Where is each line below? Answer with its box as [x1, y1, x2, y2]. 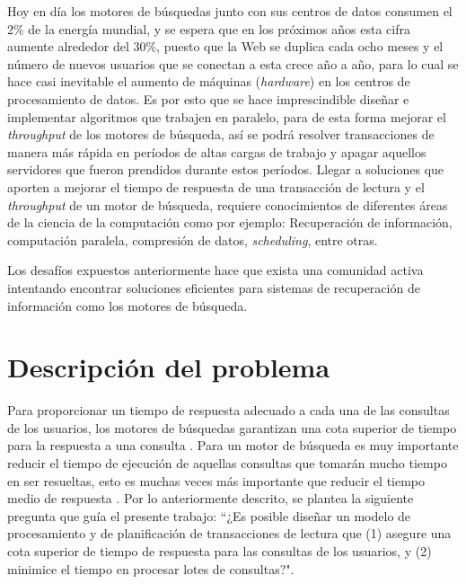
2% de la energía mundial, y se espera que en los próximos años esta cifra [7, 19, 410, 38]
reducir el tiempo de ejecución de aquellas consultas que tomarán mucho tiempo [7, 454, 447, 472]
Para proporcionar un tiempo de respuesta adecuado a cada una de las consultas [7, 401, 450, 420]
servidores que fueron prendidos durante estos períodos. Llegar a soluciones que [7, 160, 444, 179]
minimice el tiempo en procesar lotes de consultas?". [7, 559, 295, 578]
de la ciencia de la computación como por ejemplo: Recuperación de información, [7, 213, 453, 232]
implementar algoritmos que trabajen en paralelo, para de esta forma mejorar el [7, 107, 446, 126]
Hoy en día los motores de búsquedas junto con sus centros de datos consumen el [7, 2, 453, 20]
